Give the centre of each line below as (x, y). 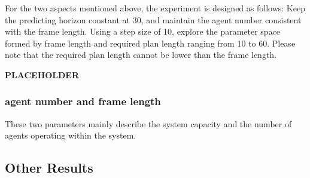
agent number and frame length (83, 101)
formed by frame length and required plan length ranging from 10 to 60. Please (150, 43)
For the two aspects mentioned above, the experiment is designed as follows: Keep (155, 8)
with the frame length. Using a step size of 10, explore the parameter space (143, 31)
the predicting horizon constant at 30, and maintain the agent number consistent (153, 19)
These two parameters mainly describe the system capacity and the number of (148, 123)
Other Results (49, 168)
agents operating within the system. (71, 135)
